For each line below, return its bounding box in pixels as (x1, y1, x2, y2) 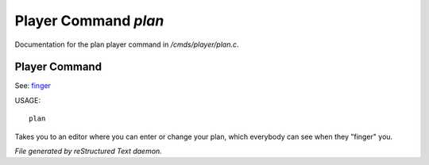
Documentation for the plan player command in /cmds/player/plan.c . (14, 40, 239, 49)
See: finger (14, 81, 52, 90)
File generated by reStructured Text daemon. (14, 147, 162, 156)
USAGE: (14, 95, 41, 105)
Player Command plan (14, 12, 164, 29)
